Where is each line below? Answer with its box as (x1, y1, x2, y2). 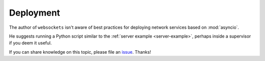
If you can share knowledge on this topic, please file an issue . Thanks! (9, 49, 152, 55)
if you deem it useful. (9, 40, 52, 46)
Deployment (9, 7, 60, 18)
